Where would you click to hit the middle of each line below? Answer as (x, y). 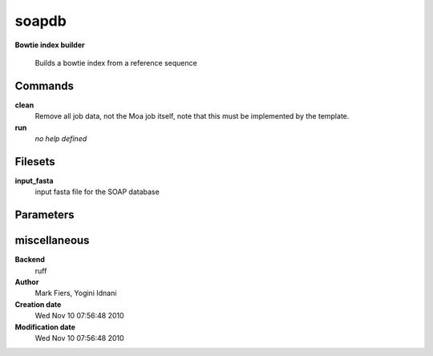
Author (27, 282)
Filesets (35, 162)
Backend (30, 260)
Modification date (45, 327)
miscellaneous (52, 241)
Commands (45, 85)
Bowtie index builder (50, 45)
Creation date (38, 304)
